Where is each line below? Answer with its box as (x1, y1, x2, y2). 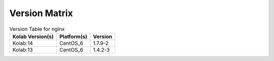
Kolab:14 (12, 39, 33, 46)
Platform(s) (59, 33, 87, 40)
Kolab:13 (12, 46, 33, 53)
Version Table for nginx (9, 25, 65, 32)
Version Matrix (9, 8, 73, 19)
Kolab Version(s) (12, 33, 54, 40)
